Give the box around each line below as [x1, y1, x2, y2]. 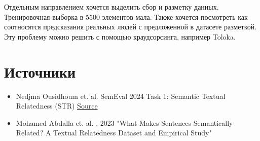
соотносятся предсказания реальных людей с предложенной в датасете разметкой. [4, 21, 257, 32]
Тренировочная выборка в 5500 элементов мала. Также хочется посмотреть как [4, 11, 248, 22]
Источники [4, 61, 76, 82]
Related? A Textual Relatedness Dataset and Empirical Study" [16, 127, 212, 138]
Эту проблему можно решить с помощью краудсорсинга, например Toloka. [4, 31, 236, 42]
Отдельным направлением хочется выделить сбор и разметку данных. [4, 2, 219, 12]
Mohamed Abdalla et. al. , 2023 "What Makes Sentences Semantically [16, 117, 233, 128]
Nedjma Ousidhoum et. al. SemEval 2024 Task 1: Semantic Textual [16, 90, 226, 101]
